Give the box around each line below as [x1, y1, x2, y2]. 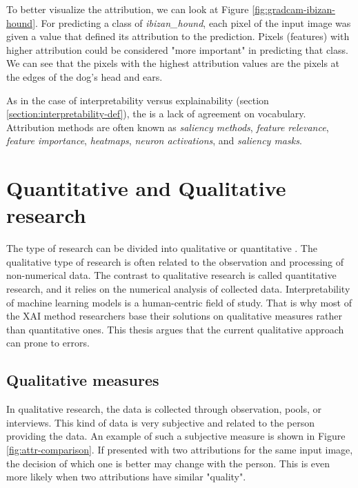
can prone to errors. [6, 335, 90, 350]
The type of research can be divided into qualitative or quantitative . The [6, 241, 317, 255]
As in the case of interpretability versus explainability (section [6, 92, 269, 107]
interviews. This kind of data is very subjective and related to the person [6, 415, 315, 429]
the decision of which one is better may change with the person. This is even [6, 456, 330, 470]
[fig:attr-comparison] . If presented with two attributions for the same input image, [6, 442, 353, 456]
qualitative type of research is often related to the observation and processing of [6, 254, 344, 269]
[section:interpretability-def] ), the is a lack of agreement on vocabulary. [6, 106, 306, 121]
